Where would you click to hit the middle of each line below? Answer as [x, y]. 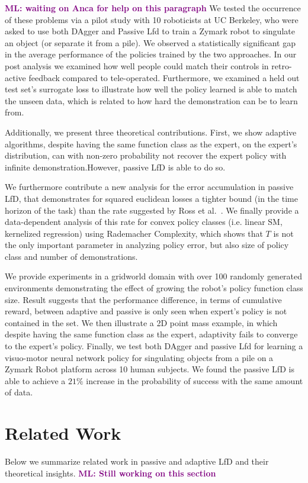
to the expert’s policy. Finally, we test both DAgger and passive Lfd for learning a [154, 346]
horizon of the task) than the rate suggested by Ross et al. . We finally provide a [152, 210]
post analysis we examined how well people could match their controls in [137, 65]
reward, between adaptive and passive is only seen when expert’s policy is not [146, 311]
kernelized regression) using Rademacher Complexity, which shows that [134, 233]
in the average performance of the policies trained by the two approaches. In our [151, 54]
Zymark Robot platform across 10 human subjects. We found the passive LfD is [150, 369]
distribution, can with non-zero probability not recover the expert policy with [146, 155]
